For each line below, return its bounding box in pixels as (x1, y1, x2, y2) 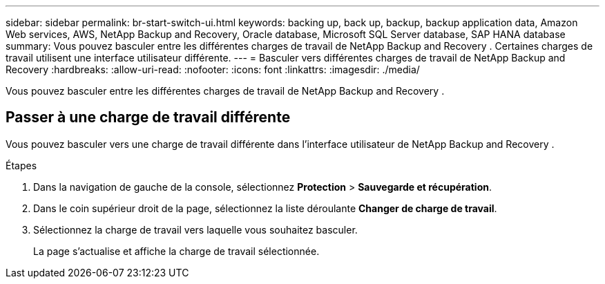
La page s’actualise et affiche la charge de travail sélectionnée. (33, 245, 320, 257)
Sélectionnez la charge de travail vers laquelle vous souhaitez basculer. (33, 223, 358, 236)
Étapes (6, 159, 37, 171)
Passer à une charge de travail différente (6, 108, 291, 126)
